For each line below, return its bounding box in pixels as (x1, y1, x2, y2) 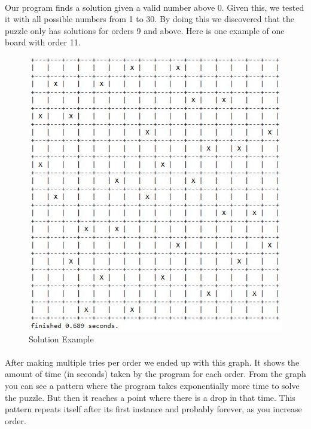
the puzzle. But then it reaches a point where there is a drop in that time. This (5, 391, 295, 403)
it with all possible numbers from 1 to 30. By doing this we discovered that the (5, 13, 295, 25)
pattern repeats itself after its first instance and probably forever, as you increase (5, 403, 302, 415)
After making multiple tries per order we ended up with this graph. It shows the (5, 356, 300, 368)
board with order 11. (5, 36, 81, 48)
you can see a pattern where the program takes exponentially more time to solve (5, 379, 300, 392)
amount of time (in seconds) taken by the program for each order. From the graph (5, 367, 306, 380)
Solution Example (29, 332, 94, 345)
